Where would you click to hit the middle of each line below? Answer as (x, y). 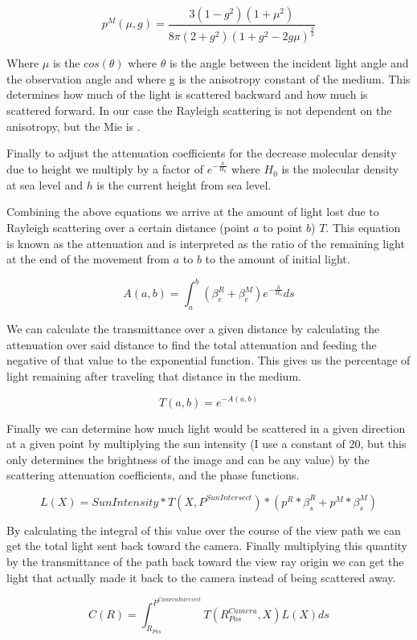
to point (283, 228)
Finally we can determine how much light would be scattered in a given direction (206, 428)
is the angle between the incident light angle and (289, 63)
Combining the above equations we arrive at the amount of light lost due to (193, 212)
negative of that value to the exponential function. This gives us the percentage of (208, 360)
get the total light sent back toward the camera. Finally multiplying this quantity (207, 546)
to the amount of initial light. (278, 259)
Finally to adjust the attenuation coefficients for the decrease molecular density (202, 153)
